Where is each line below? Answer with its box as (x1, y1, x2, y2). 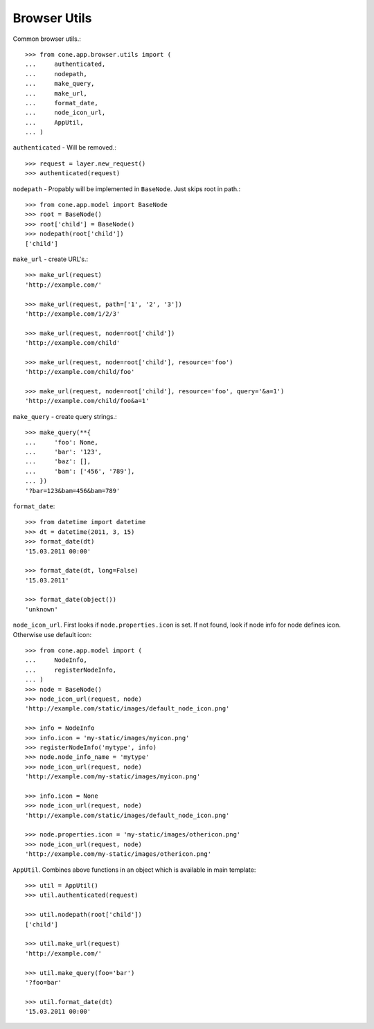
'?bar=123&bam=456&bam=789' (25, 487, 121, 494)
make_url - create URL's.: (12, 255, 89, 263)
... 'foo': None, (25, 438, 98, 446)
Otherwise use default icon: (12, 630, 92, 638)
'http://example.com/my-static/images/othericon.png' (25, 850, 211, 858)
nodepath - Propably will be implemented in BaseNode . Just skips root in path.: (12, 184, 241, 193)
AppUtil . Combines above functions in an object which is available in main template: (12, 866, 256, 874)
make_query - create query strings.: (12, 412, 117, 420)
